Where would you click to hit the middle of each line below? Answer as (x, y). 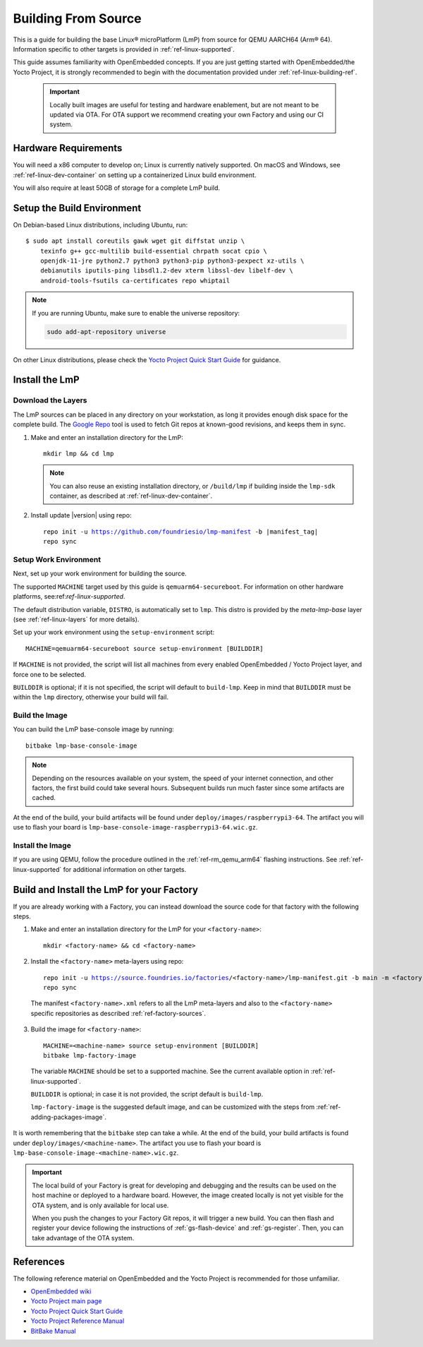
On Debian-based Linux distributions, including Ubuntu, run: (100, 224)
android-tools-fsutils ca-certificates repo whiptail (135, 280)
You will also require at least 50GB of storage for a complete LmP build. (117, 188)
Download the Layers (50, 400)
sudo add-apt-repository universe (106, 331)
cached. (44, 798)
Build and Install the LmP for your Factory (106, 890)
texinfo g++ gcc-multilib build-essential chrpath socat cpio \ (153, 251)
